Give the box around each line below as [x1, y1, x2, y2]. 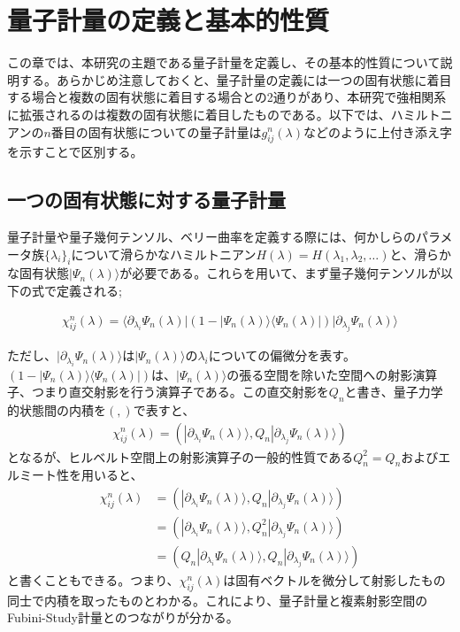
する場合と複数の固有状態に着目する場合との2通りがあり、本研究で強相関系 [7, 88, 447, 106]
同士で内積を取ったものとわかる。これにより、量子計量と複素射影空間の [7, 590, 428, 609]
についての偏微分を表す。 [208, 346, 356, 365]
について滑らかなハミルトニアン [71, 244, 257, 263]
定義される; [56, 281, 122, 300]
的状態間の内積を [7, 400, 106, 419]
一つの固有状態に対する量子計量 [7, 186, 286, 213]
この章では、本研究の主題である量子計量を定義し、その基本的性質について [7, 53, 441, 72]
